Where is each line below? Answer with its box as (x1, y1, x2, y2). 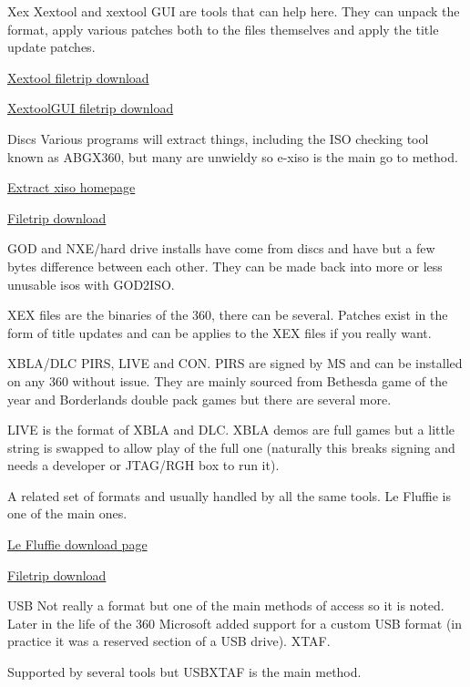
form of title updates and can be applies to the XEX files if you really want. (7, 323, 432, 342)
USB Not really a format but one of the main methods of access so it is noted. (7, 596, 444, 615)
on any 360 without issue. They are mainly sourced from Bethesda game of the (7, 371, 448, 390)
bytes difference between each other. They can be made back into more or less (7, 256, 443, 275)
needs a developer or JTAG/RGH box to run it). (7, 456, 280, 475)
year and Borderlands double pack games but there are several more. (7, 389, 392, 408)
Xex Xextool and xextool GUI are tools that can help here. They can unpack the (7, 2, 460, 20)
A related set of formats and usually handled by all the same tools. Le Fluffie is (7, 486, 452, 505)
